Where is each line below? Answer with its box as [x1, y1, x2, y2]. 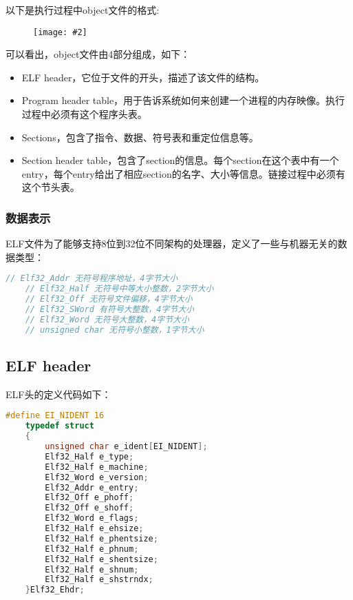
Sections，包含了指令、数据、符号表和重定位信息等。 [21, 130, 259, 144]
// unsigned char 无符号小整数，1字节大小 [25, 324, 204, 335]
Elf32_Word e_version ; [45, 472, 149, 482]
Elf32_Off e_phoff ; [45, 493, 134, 503]
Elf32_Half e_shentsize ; [45, 554, 158, 564]
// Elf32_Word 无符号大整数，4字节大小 [25, 314, 189, 324]
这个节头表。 [21, 180, 80, 194]
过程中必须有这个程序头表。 [21, 107, 147, 121]
